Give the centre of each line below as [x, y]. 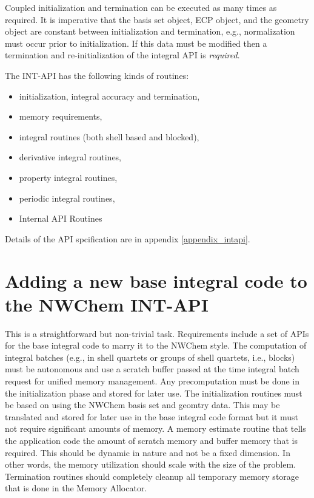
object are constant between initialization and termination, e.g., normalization [150, 31]
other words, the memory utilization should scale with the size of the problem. [150, 464]
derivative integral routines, [70, 157]
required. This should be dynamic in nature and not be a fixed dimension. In [148, 452]
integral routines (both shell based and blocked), [109, 136]
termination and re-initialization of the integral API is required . [122, 55]
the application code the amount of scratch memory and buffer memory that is [151, 440]
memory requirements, [61, 116]
